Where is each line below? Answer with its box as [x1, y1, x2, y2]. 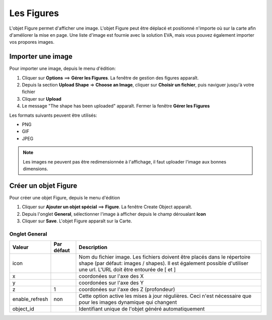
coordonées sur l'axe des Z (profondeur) [79, 286, 175, 293]
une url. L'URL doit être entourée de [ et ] [79, 266, 176, 273]
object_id [12, 305, 35, 312]
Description [79, 244, 108, 251]
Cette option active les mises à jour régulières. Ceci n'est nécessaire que [79, 292, 252, 299]
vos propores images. [9, 39, 55, 45]
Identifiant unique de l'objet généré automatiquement [79, 305, 205, 312]
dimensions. [23, 166, 48, 172]
